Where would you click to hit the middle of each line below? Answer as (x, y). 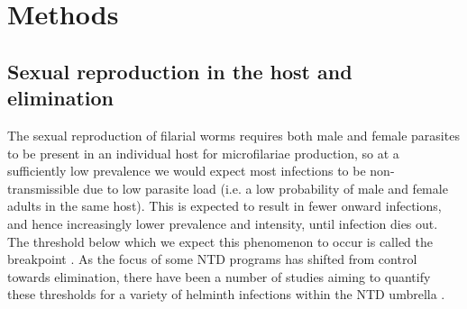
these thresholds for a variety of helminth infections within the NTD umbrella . (226, 294)
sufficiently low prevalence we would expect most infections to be (187, 171)
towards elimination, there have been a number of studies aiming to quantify (219, 276)
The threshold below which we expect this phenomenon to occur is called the (220, 241)
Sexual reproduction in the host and (180, 71)
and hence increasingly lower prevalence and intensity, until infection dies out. (223, 223)
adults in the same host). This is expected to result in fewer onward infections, (224, 206)
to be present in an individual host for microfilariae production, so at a (203, 153)
